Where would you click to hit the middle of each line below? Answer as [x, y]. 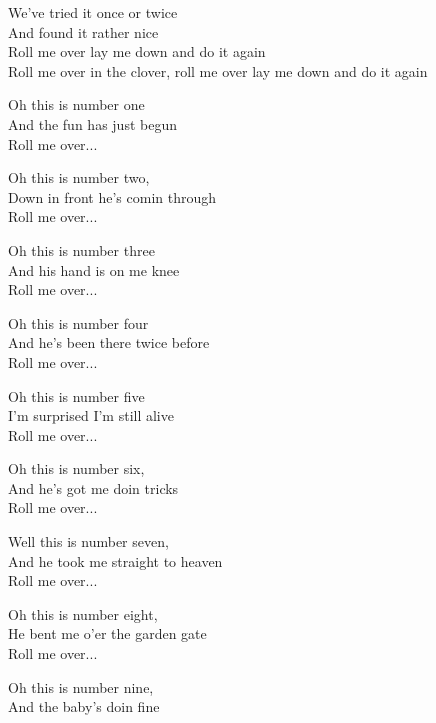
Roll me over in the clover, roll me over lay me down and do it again [218, 70]
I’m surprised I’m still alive [91, 415]
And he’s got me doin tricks [93, 487]
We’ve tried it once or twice [93, 12]
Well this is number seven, [88, 541]
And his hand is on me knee [94, 269]
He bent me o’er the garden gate [107, 633]
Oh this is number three [81, 249]
